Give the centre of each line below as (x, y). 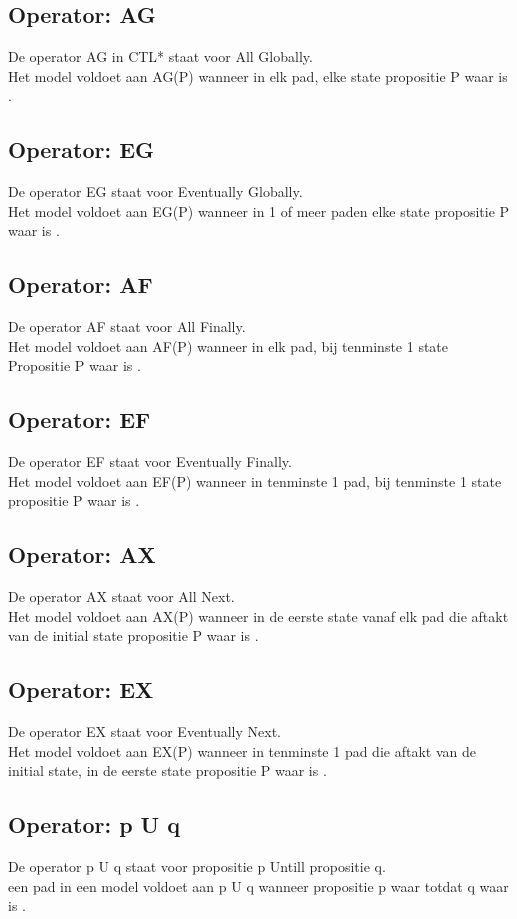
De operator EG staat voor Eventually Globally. (155, 191)
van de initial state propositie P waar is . (133, 635)
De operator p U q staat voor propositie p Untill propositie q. (197, 866)
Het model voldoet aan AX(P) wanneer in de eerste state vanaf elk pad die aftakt (258, 615)
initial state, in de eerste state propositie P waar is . (167, 770)
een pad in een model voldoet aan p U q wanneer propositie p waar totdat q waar (258, 885)
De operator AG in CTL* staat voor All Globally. (160, 56)
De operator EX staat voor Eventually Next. (145, 731)
